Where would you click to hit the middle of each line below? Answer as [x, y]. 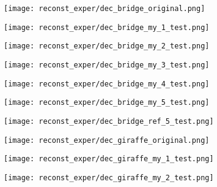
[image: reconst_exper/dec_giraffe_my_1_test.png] [109, 159]
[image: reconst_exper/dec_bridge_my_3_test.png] [107, 65]
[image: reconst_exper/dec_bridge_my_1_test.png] [107, 27]
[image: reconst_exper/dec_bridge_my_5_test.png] [107, 103]
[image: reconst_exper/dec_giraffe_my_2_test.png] [109, 177]
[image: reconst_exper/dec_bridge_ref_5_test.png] [109, 121]
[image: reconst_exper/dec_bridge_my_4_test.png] [107, 84]
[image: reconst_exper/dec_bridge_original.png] [105, 9]
